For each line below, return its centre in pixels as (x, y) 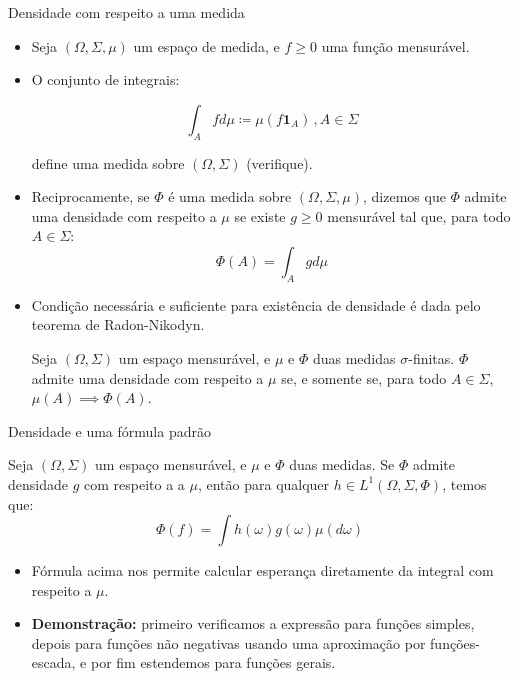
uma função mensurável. (395, 45)
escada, (53, 662)
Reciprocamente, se (90, 196)
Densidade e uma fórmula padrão (109, 430)
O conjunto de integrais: (105, 79)
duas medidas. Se (342, 464)
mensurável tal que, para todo (419, 215)
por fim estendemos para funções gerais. (213, 662)
